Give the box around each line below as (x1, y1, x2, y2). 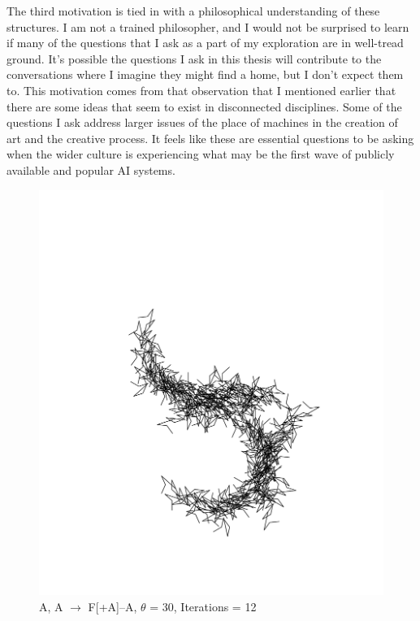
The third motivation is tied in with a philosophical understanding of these (6, 2, 380, 19)
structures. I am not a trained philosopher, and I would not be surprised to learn (6, 18, 409, 35)
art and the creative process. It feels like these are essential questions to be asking (6, 129, 414, 146)
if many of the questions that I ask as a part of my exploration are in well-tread (6, 34, 404, 51)
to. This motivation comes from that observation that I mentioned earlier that (6, 81, 396, 98)
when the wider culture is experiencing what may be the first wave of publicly (6, 145, 395, 163)
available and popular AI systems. (6, 161, 175, 178)
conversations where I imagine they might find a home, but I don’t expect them (6, 66, 404, 83)
